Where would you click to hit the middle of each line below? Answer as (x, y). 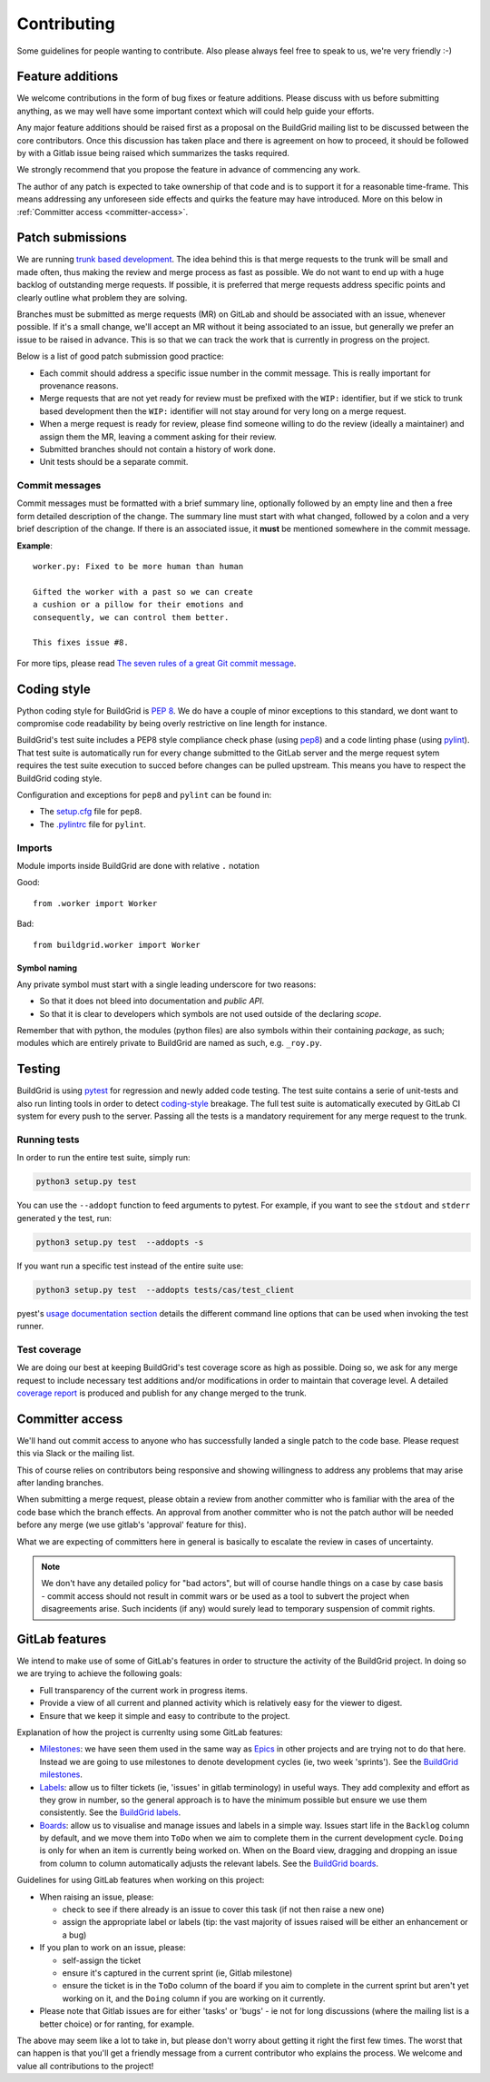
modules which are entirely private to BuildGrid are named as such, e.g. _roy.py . (169, 1043)
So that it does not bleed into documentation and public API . (152, 1001)
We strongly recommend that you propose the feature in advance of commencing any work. (189, 170)
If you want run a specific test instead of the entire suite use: (130, 1266)
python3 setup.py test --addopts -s (120, 1242)
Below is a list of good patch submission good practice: (120, 356)
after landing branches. (60, 1482)
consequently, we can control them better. (131, 617)
